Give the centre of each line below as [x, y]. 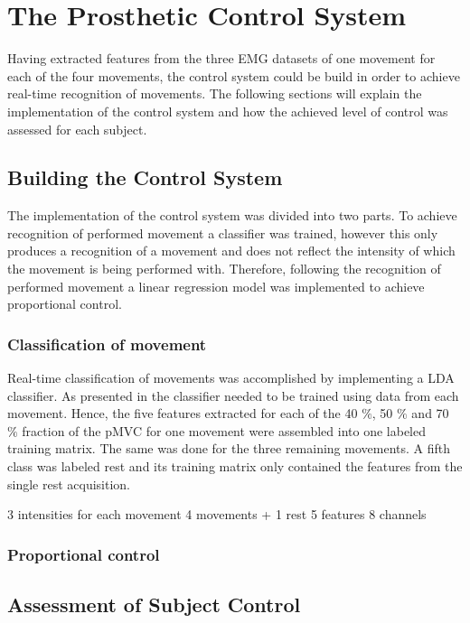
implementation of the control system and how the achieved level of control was [228, 111]
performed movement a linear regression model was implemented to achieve [216, 286]
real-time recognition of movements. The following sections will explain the [215, 93]
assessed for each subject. [77, 129]
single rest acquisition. [69, 484]
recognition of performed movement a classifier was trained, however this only [223, 232]
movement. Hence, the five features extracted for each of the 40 [183, 413]
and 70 [430, 413]
